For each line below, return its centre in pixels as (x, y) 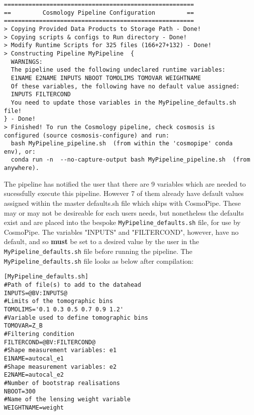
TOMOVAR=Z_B (23, 326)
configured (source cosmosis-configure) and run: (87, 135)
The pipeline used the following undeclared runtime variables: (118, 70)
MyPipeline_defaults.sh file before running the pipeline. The (98, 251)
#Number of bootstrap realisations (62, 383)
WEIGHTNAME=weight (34, 407)
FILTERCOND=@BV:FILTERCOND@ (50, 342)
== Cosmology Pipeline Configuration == (99, 13)
